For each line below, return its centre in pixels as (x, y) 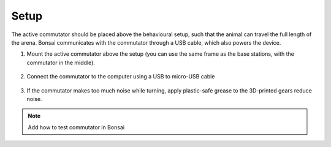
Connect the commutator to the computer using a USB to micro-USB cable (121, 77)
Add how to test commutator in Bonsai (76, 127)
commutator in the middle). (61, 62)
